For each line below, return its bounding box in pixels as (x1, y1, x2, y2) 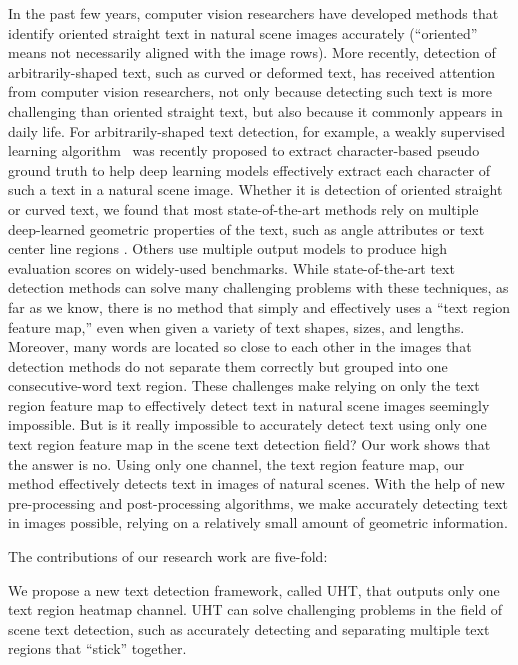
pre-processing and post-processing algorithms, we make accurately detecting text (8, 492, 508, 513)
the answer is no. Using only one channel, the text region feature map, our (8, 453, 465, 474)
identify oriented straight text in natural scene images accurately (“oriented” (8, 22, 478, 43)
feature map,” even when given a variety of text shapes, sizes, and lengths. (8, 316, 465, 337)
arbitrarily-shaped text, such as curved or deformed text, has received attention (8, 61, 496, 82)
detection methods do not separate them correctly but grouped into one (8, 355, 448, 376)
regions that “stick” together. (8, 638, 187, 659)
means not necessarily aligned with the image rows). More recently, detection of (8, 42, 496, 63)
